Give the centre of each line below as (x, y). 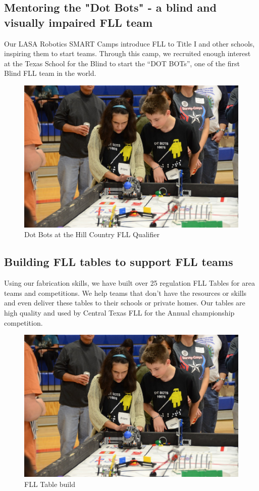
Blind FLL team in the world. (50, 73)
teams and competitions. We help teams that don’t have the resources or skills (125, 293)
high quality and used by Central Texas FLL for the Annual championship (119, 312)
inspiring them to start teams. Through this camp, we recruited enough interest (127, 53)
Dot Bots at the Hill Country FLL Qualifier (92, 234)
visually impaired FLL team (79, 22)
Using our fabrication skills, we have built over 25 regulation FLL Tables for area (129, 283)
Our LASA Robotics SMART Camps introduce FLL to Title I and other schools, (129, 43)
